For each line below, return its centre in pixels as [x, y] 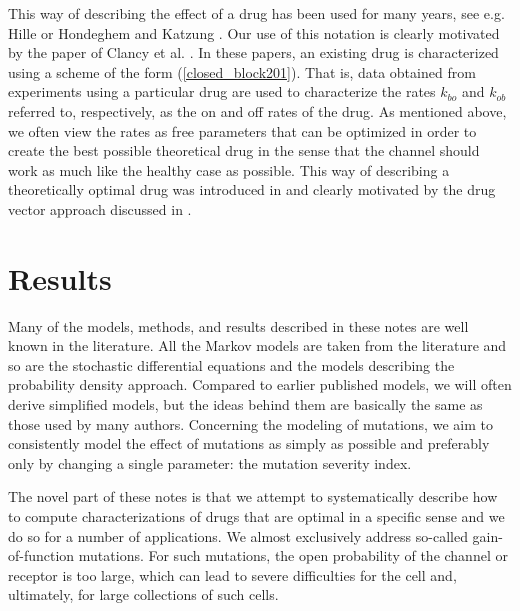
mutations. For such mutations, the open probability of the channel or [293, 555]
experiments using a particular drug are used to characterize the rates [222, 91]
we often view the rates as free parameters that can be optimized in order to [242, 130]
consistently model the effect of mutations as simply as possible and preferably [249, 443]
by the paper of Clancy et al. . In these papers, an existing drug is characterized [253, 52]
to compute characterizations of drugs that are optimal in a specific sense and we [256, 516]
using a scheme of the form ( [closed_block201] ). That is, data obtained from [242, 71]
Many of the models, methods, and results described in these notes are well [238, 325]
